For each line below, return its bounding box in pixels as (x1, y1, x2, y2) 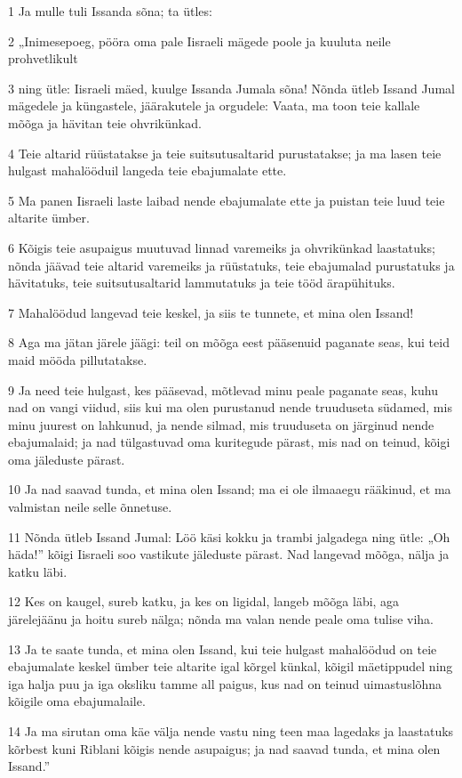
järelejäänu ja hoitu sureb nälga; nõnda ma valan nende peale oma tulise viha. (8, 610, 434, 628)
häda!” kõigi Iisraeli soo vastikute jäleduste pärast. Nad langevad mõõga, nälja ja (8, 545, 450, 563)
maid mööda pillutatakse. (8, 350, 147, 369)
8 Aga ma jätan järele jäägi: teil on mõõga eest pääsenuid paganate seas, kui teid (8, 333, 450, 352)
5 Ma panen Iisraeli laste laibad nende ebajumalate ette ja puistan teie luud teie (8, 190, 445, 209)
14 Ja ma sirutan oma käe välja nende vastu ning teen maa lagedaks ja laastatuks (8, 722, 454, 740)
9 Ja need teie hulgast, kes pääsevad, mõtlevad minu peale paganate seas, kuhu (8, 380, 438, 399)
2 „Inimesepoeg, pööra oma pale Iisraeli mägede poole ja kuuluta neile (8, 31, 391, 50)
